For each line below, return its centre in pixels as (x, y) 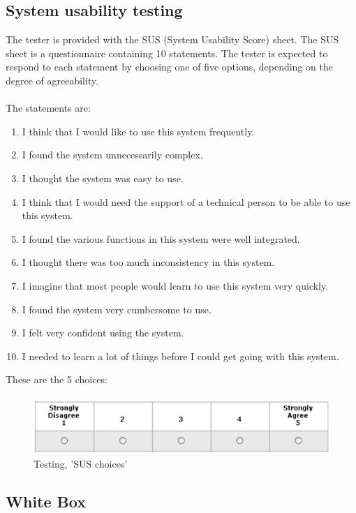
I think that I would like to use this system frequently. (138, 131)
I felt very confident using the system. (103, 333)
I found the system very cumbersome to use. (117, 309)
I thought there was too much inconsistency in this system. (148, 262)
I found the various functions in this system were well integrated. (161, 238)
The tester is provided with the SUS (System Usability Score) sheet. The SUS (172, 39)
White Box (46, 501)
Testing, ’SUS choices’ (81, 463)
